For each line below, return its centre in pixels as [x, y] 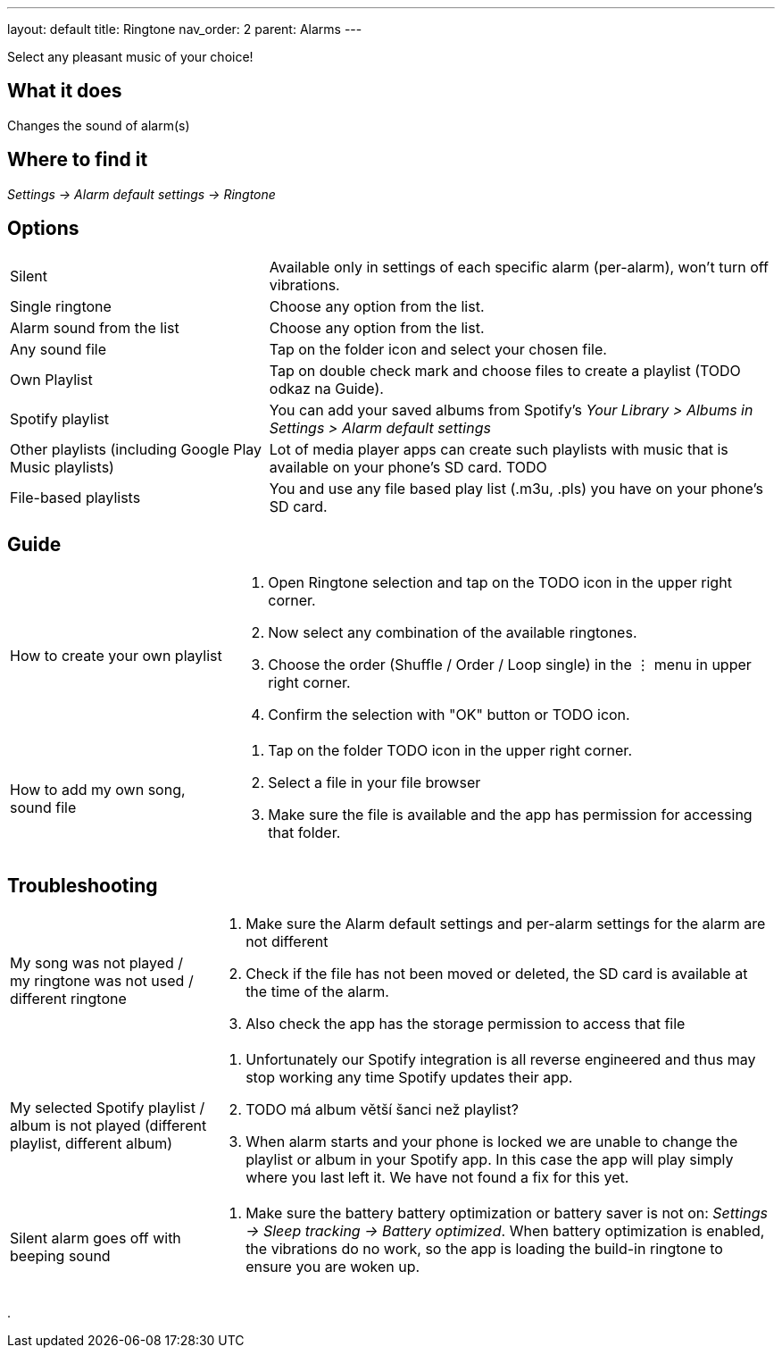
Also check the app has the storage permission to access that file [466, 1024]
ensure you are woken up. [333, 1267]
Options [43, 229]
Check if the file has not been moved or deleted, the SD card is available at [497, 974]
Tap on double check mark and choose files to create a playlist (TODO [505, 370]
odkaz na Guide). [326, 388]
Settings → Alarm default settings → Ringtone [141, 194]
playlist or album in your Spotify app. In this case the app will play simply [490, 1160]
